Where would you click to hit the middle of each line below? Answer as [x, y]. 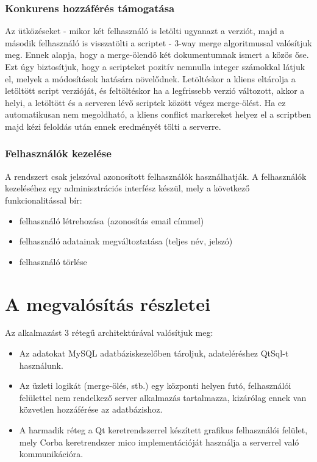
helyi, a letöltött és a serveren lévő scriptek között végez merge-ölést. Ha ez [145, 102]
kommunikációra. [51, 454]
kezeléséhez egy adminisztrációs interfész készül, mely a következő [127, 188]
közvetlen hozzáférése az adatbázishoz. [91, 409]
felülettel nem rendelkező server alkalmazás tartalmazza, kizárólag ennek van [163, 397]
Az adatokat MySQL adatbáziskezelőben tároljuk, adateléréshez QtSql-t [154, 353]
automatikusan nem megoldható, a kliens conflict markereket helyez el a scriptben [158, 114]
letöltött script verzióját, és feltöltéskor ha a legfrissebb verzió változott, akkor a [155, 91]
